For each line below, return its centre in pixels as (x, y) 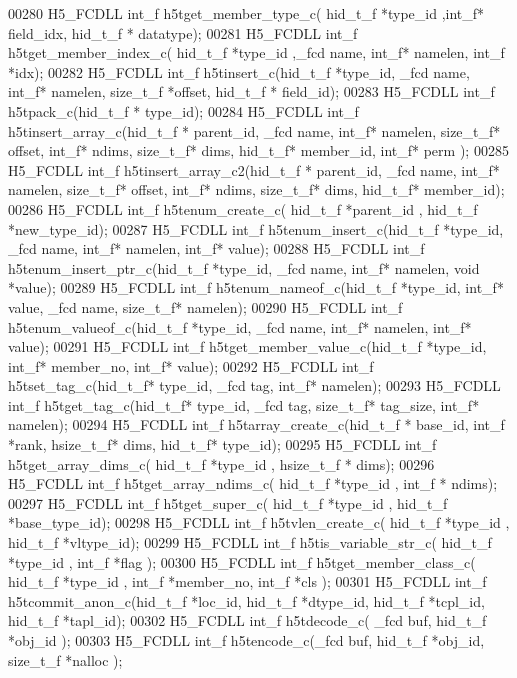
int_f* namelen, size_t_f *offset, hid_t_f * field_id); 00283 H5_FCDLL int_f (251, 91)
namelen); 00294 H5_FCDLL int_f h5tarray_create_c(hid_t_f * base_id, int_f (256, 424)
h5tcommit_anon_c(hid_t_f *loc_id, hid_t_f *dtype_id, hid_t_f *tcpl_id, (246, 600)
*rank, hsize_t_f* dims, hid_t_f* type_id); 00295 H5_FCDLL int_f (222, 444)
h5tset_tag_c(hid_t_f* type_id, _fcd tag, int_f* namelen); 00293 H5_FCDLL (254, 385)
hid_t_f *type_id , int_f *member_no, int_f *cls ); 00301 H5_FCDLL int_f (247, 581)
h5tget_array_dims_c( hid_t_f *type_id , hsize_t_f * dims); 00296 (221, 463)
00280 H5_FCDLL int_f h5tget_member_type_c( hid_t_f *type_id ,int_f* (246, 13)
